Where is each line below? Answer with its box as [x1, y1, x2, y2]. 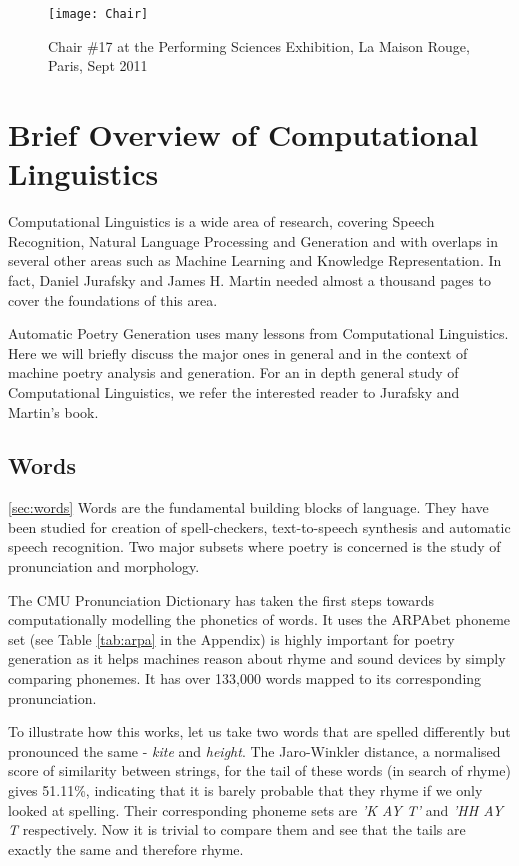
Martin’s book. [8, 401, 99, 422]
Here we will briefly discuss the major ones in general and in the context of [8, 342, 468, 363]
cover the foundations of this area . [8, 289, 218, 310]
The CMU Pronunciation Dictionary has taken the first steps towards [8, 589, 434, 610]
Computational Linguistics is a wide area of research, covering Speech [8, 211, 435, 232]
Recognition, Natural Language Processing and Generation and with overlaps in [8, 230, 498, 251]
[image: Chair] [48, 7, 149, 21]
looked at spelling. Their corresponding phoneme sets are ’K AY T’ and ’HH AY [8, 799, 503, 820]
